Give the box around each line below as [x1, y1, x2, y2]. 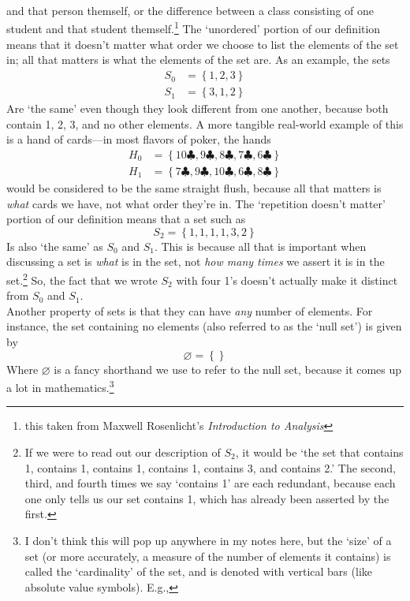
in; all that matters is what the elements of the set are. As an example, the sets [6, 51, 390, 68]
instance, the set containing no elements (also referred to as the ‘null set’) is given [6, 318, 402, 334]
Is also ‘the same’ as [6, 237, 103, 254]
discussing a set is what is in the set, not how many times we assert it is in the [6, 253, 385, 270]
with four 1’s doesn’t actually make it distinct [176, 271, 398, 288]
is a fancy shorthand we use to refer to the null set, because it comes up [54, 360, 402, 377]
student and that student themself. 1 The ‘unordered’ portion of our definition [6, 18, 381, 37]
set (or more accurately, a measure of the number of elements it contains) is [24, 547, 391, 564]
